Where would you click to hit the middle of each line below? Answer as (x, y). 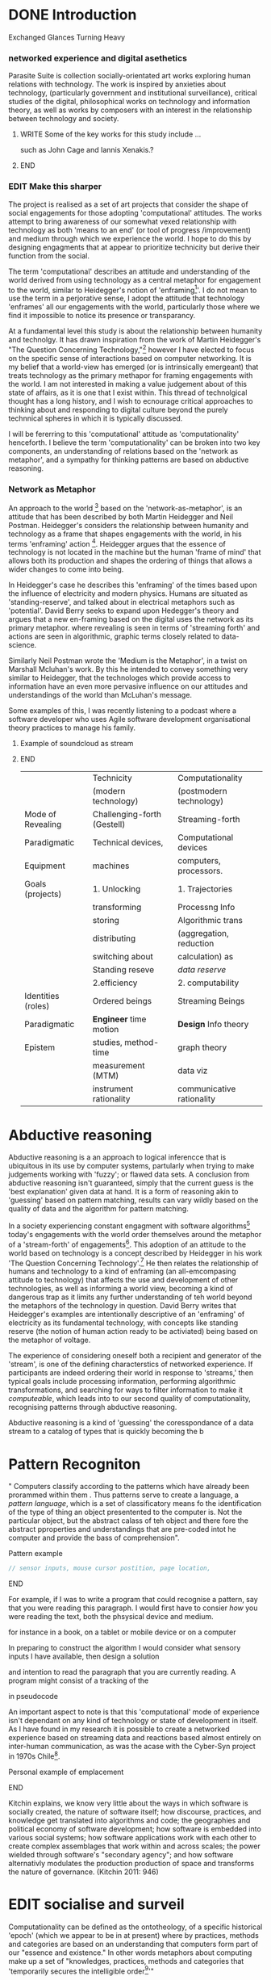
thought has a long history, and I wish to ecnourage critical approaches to (131, 401)
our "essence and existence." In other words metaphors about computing (130, 1953)
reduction (196, 944)
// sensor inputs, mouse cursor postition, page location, (110, 1568)
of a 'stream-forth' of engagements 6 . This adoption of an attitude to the (127, 1244)
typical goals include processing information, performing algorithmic (122, 1382)
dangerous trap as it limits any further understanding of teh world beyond (130, 1297)
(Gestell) (109, 824)
